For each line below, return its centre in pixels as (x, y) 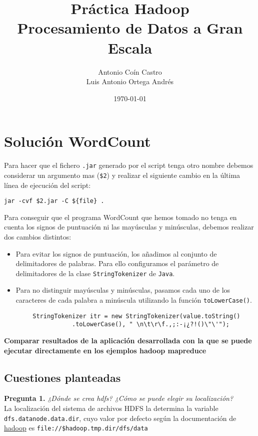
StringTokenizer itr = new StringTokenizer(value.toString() (136, 316)
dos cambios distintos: (38, 236)
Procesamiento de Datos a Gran (130, 28)
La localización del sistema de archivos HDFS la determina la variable (111, 408)
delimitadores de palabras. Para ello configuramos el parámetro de (117, 263)
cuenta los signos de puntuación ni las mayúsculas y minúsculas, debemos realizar (129, 227)
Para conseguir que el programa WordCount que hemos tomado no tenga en (120, 217)
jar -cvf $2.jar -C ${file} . (54, 201)
